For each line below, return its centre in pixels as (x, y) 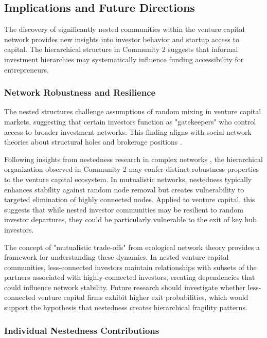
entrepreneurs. (26, 69)
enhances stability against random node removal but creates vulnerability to (124, 189)
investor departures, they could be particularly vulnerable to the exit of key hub (130, 219)
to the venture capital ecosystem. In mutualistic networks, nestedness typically (128, 179)
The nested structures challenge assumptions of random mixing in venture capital (133, 111)
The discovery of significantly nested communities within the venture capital (124, 29)
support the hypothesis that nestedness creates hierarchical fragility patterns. (126, 307)
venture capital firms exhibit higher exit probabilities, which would (143, 297)
